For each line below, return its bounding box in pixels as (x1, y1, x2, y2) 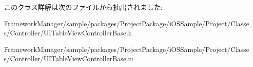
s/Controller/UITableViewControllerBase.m (4, 53, 134, 64)
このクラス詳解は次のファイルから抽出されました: (4, 2, 163, 12)
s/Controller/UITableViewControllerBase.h (4, 28, 132, 38)
